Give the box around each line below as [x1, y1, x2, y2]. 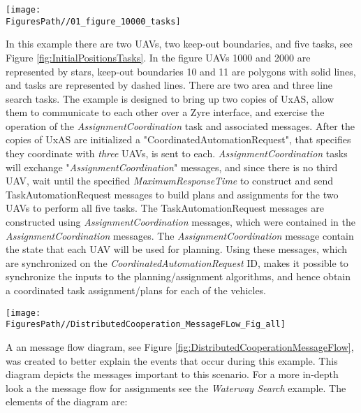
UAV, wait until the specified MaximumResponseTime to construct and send [6, 173, 334, 188]
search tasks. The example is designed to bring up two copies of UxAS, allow [6, 91, 334, 106]
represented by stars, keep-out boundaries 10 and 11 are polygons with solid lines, [6, 64, 356, 78]
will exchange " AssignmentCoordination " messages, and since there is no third [6, 159, 338, 174]
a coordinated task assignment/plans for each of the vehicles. [6, 283, 267, 297]
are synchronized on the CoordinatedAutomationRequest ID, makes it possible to [6, 255, 348, 270]
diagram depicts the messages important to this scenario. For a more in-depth [6, 367, 339, 382]
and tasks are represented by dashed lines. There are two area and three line [6, 78, 333, 92]
